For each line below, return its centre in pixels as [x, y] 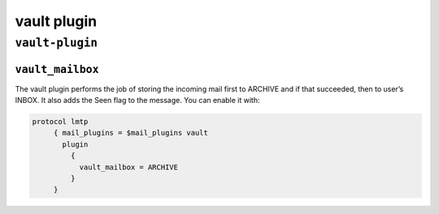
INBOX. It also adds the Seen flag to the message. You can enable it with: [137, 101]
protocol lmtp [60, 122]
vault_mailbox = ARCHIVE [129, 167]
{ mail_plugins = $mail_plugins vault [131, 133]
